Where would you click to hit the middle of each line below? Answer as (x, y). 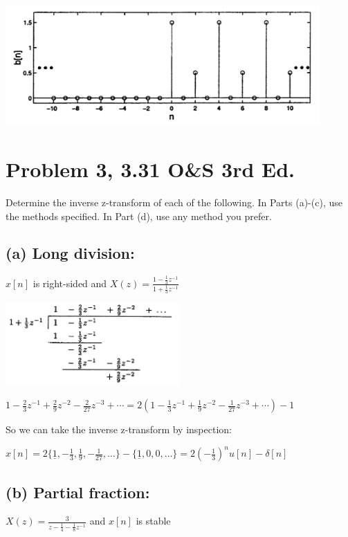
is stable (153, 521)
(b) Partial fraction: (78, 492)
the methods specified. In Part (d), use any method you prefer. (139, 216)
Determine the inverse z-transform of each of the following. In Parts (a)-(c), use (174, 202)
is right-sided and (70, 283)
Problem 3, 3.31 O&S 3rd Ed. (150, 169)
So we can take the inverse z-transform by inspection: (119, 429)
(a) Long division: (70, 253)
